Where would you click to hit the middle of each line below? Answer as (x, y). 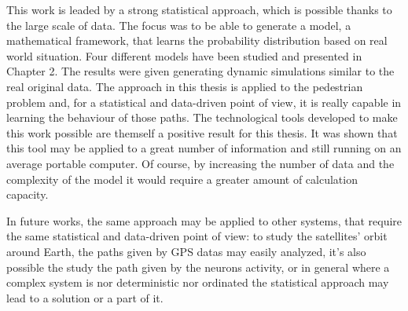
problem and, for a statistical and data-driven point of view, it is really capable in (204, 102)
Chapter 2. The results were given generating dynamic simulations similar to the (200, 71)
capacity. (28, 194)
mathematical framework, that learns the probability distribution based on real (197, 40)
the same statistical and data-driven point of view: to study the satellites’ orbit (197, 236)
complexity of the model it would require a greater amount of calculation (182, 179)
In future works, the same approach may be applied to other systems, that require (204, 220)
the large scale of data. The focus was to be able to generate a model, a (179, 25)
